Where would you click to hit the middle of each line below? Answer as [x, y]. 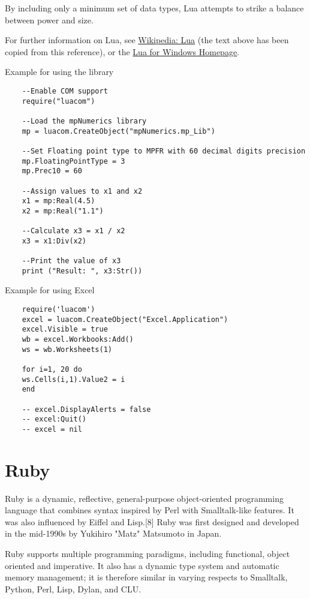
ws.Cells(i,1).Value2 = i [73, 379]
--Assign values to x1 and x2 [82, 191]
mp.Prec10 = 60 [52, 171]
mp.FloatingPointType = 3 [73, 161]
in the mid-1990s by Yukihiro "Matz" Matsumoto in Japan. [113, 533]
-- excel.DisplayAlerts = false [86, 409]
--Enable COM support [65, 91]
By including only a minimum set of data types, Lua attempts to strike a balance [154, 8]
